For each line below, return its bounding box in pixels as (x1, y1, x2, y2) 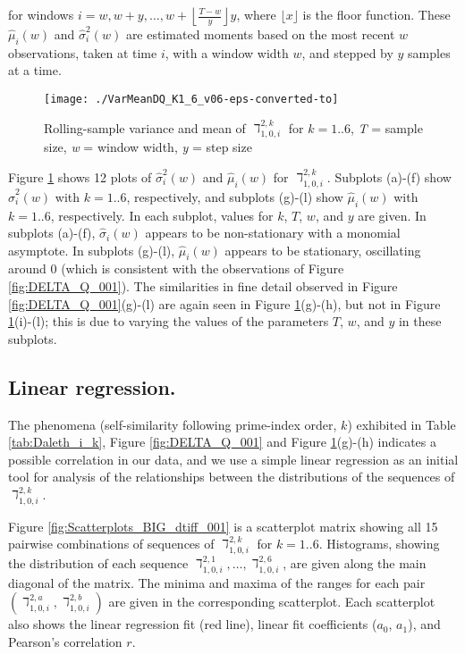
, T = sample (350, 118, 423, 137)
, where (236, 5, 276, 23)
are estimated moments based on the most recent (125, 25, 395, 43)
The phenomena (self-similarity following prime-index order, (8, 415, 337, 433)
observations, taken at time (8, 43, 157, 62)
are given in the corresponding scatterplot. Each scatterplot (108, 592, 435, 611)
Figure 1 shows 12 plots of (8, 167, 152, 186)
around (8, 259, 46, 278)
